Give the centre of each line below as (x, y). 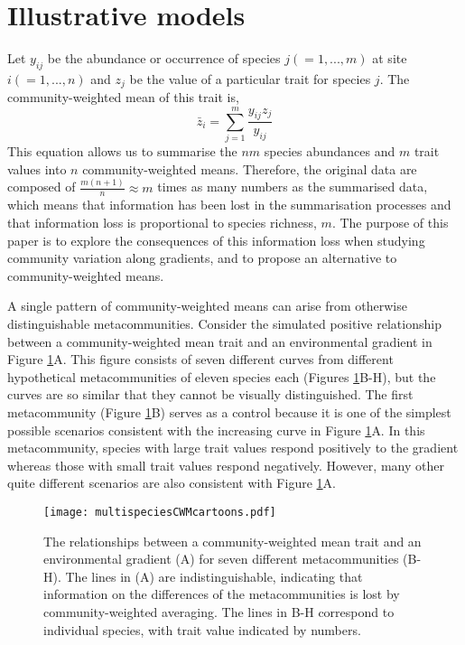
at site (390, 58)
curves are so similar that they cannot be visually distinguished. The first (210, 394)
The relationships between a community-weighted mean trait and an (232, 541)
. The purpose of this (390, 223)
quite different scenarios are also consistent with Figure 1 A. (172, 483)
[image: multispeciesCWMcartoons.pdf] (160, 512)
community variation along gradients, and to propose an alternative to (202, 258)
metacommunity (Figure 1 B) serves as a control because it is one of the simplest (229, 411)
